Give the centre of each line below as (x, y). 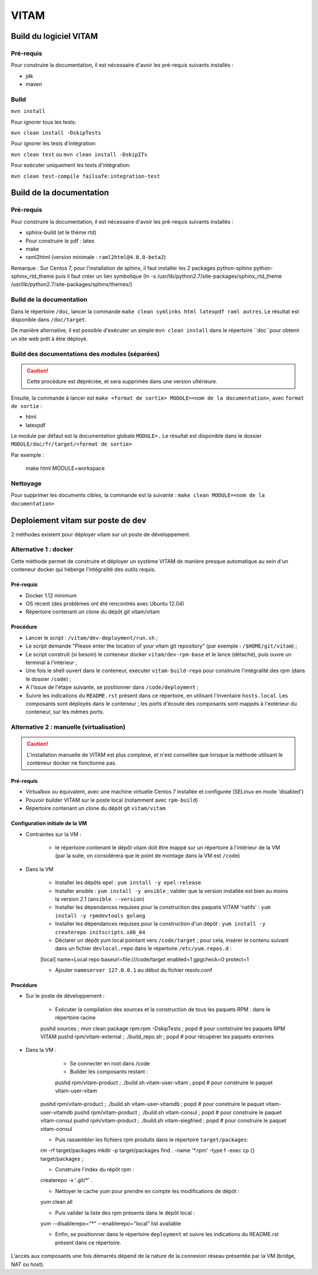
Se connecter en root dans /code (110, 1063)
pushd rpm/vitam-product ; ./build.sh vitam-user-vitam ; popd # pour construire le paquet (164, 1083)
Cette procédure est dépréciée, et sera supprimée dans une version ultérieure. (122, 381)
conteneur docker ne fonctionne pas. (72, 763)
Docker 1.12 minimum (51, 595)
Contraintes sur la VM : (54, 834)
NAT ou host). (28, 1264)
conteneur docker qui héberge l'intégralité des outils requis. (83, 570)
